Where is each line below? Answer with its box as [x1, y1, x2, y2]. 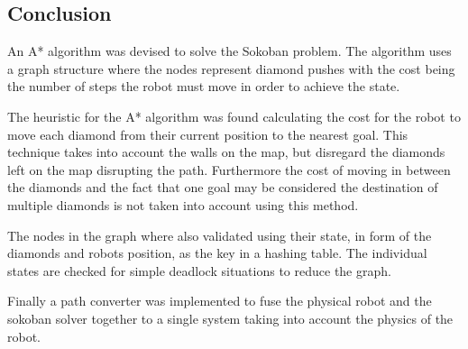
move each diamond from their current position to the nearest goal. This [7, 124, 408, 143]
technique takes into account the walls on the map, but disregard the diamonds [7, 142, 445, 161]
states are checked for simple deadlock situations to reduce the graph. [7, 261, 391, 280]
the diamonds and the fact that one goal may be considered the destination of [7, 178, 438, 197]
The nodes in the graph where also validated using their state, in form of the [7, 225, 432, 244]
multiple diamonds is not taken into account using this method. [7, 195, 359, 214]
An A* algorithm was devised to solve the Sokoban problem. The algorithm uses [7, 41, 452, 60]
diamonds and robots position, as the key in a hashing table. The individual [7, 243, 427, 262]
